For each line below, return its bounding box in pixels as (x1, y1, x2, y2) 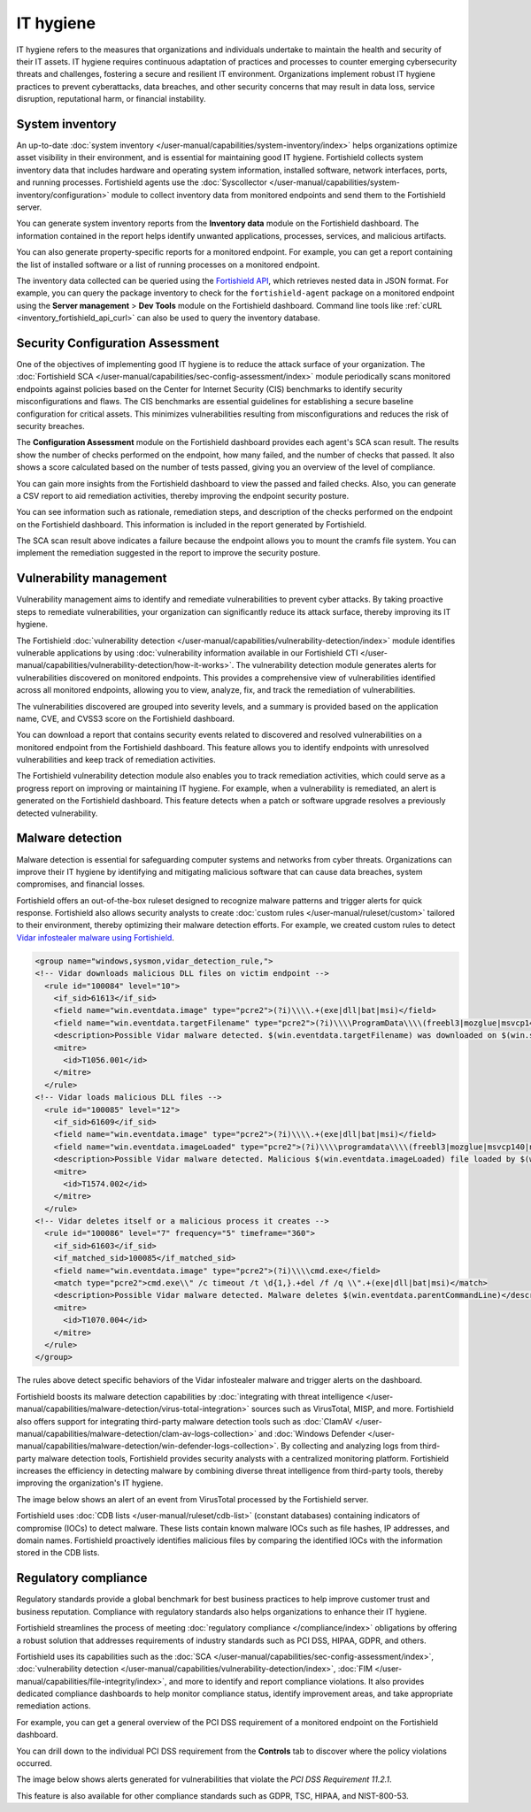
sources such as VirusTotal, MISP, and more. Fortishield (250, 1403, 455, 1415)
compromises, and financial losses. (16, 879, 145, 889)
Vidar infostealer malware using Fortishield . (16, 932, 174, 942)
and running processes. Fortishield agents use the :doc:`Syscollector (16, 177, 267, 188)
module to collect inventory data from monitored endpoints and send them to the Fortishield (111, 189, 446, 200)
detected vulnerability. (16, 808, 98, 818)
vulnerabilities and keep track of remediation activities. (16, 755, 216, 765)
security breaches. (16, 420, 85, 431)
